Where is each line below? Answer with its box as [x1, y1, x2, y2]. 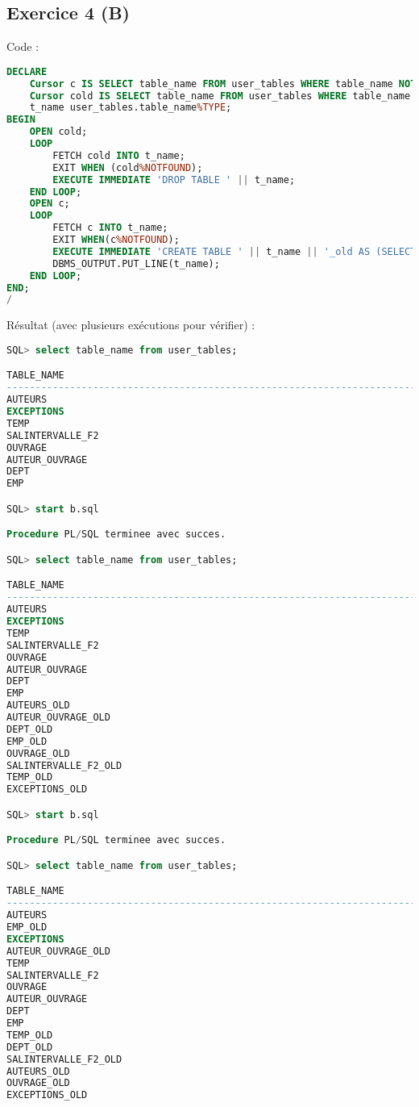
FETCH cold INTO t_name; [52, 149, 185, 161]
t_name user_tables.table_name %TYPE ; [29, 102, 232, 114]
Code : [6, 38, 39, 55]
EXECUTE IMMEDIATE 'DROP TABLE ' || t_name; [52, 173, 296, 186]
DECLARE [6, 65, 48, 77]
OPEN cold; [29, 126, 88, 138]
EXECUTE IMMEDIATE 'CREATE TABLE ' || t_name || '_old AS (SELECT [52, 245, 417, 257]
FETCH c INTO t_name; [52, 222, 168, 234]
